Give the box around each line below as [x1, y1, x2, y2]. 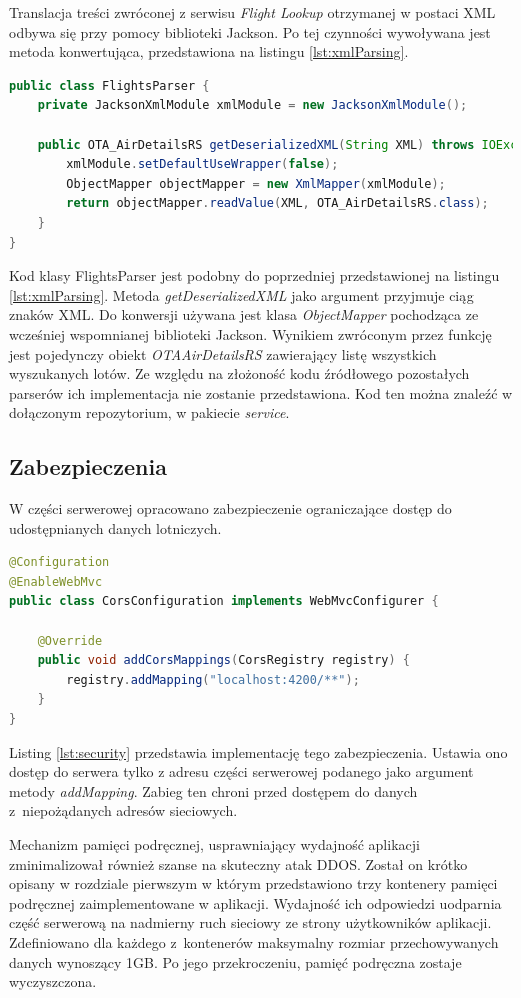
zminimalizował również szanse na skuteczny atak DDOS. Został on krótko [9, 853, 468, 874]
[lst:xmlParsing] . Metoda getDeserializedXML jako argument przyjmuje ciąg [9, 284, 474, 305]
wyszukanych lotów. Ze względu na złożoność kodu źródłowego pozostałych [9, 363, 470, 384]
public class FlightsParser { [9, 78, 210, 93]
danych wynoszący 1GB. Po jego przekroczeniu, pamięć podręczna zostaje [9, 951, 462, 972]
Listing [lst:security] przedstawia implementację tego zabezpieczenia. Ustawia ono [9, 741, 508, 762]
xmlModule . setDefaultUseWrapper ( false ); [66, 157, 339, 172]
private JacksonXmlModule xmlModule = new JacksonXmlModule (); [37, 98, 468, 113]
